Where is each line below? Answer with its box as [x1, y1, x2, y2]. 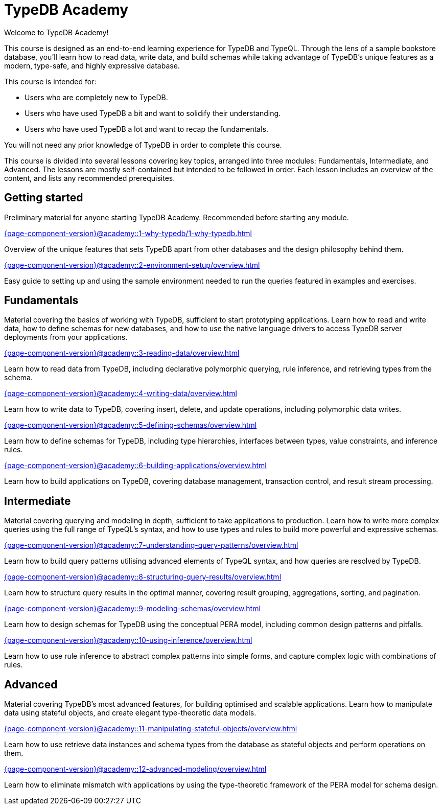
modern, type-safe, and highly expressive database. [4, 61, 180, 70]
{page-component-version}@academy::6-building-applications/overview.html [4, 461, 267, 470]
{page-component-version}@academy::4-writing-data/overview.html [4, 389, 237, 398]
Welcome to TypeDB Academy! [4, 28, 109, 37]
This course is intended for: [4, 77, 97, 86]
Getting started [4, 191, 83, 204]
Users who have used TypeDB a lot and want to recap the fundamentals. [25, 124, 269, 133]
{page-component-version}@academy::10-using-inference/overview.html [4, 636, 252, 645]
